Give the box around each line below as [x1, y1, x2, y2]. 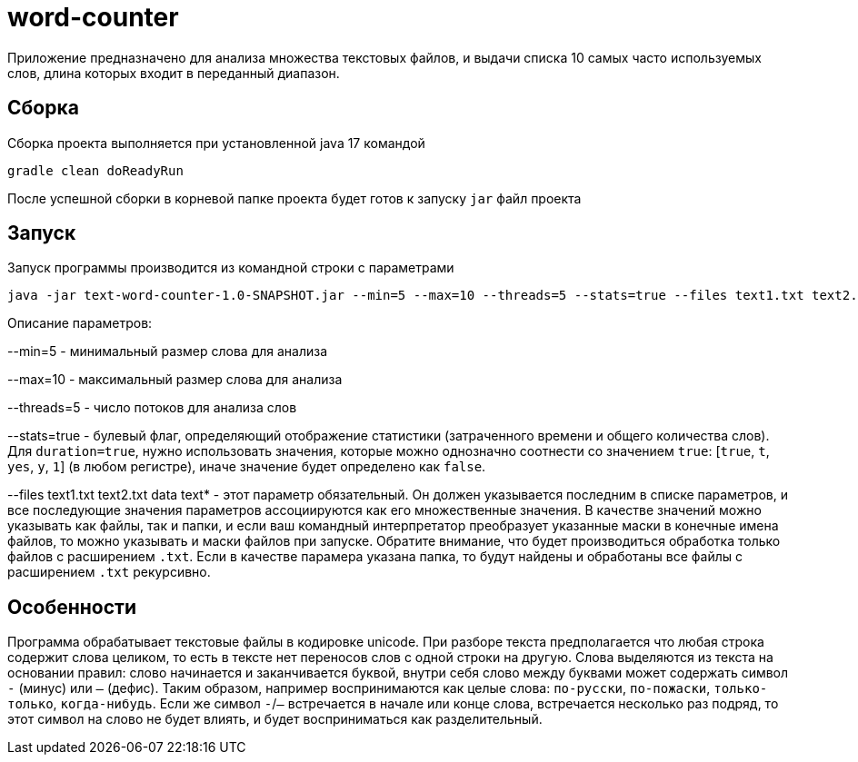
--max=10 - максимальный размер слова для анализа [7, 371, 343, 388]
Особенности [7, 595, 136, 619]
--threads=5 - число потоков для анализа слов [7, 400, 297, 416]
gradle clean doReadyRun [7, 163, 184, 178]
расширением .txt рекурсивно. [7, 564, 211, 580]
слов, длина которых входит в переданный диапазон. [7, 64, 340, 81]
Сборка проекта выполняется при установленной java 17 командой [7, 134, 425, 151]
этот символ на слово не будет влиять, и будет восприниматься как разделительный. [7, 711, 543, 727]
